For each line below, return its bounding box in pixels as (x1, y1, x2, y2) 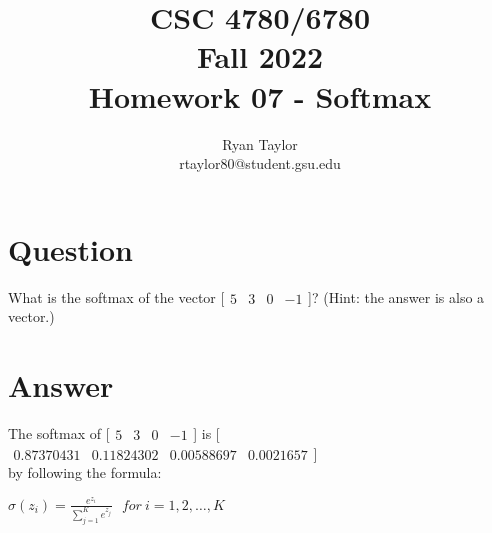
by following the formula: (8, 462, 162, 483)
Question (8, 228, 133, 269)
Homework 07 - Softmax (88, 75, 432, 116)
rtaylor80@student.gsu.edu (179, 153, 341, 174)
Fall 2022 (196, 36, 324, 77)
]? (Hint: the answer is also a (308, 286, 485, 307)
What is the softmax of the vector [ (8, 286, 225, 307)
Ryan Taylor (222, 133, 298, 154)
